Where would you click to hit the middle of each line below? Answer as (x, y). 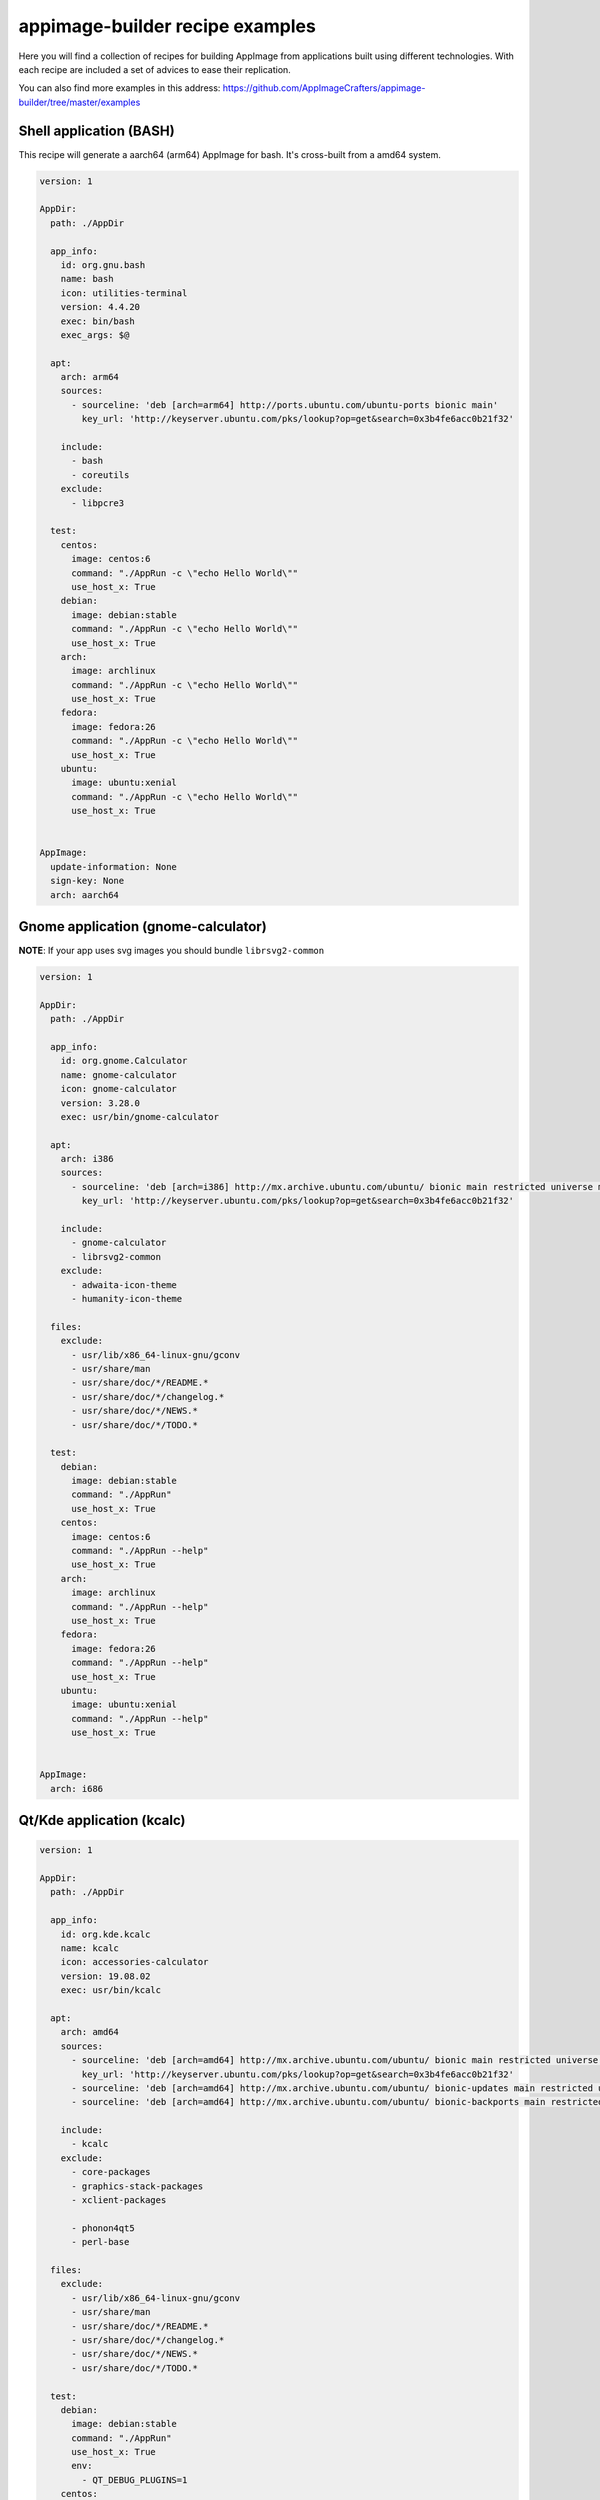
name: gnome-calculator (118, 1074)
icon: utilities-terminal (124, 293)
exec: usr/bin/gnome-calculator (140, 1116)
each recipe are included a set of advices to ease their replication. (155, 69)
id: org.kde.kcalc (105, 1934)
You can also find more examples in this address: (119, 88)
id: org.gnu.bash (103, 264)
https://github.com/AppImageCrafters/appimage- (324, 88)
